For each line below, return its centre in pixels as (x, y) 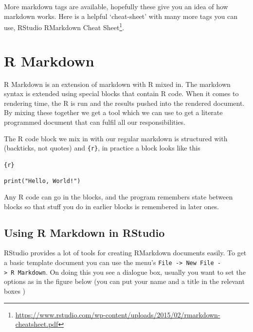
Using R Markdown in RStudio (84, 232)
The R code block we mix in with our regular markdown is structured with (116, 138)
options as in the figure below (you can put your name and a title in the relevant (124, 281)
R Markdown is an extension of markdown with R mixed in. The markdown (117, 84)
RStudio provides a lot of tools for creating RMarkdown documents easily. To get (125, 253)
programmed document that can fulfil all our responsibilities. (95, 122)
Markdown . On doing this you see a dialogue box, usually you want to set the (132, 272)
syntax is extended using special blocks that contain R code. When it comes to (121, 93)
